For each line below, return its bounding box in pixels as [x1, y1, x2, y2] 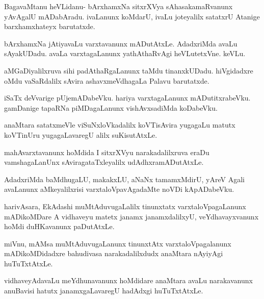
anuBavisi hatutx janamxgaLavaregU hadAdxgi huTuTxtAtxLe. [4, 285, 203, 296]
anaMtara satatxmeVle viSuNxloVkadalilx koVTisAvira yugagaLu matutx [4, 119, 235, 130]
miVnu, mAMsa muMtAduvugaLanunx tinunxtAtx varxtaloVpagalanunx [4, 238, 231, 248]
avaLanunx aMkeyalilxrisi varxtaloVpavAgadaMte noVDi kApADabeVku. [4, 184, 234, 194]
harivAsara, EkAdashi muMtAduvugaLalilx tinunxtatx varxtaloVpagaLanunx [4, 201, 246, 211]
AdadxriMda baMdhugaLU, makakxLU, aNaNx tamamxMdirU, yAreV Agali [4, 173, 245, 184]
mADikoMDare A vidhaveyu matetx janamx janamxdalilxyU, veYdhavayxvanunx [4, 211, 259, 221]
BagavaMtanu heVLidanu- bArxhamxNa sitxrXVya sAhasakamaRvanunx [4, 1, 233, 11]
